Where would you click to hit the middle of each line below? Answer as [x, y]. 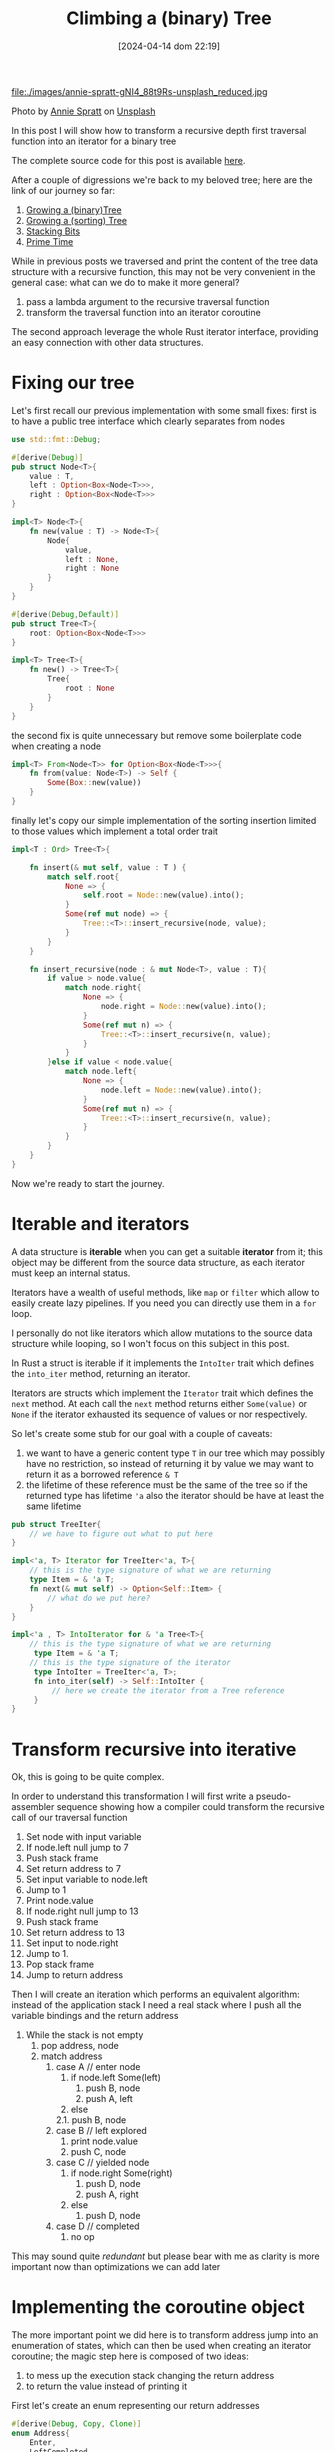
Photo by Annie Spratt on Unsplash [83, 111]
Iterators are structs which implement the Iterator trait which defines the [162, 1393]
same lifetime [53, 1506]
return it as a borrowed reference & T [102, 1474]
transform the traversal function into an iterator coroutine [143, 312]
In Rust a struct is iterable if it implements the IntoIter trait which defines [162, 1363]
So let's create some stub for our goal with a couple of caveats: [142, 1433]
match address [71, 2056]
